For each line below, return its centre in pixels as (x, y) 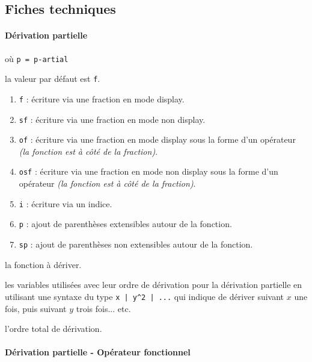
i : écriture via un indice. (66, 203)
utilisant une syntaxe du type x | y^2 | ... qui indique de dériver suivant (145, 296)
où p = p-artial (37, 58)
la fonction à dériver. (43, 264)
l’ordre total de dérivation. (54, 329)
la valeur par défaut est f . (53, 79)
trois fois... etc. (103, 308)
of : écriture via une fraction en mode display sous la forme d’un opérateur (157, 139)
